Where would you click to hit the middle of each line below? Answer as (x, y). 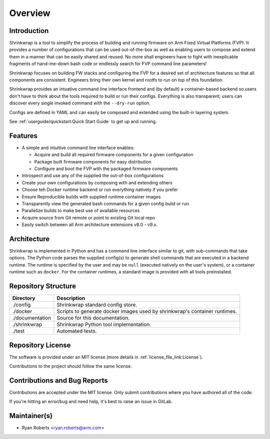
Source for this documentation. (93, 318)
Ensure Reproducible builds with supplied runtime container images (91, 196)
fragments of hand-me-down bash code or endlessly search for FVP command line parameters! (108, 64)
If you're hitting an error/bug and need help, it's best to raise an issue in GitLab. (91, 401)
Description (71, 298)
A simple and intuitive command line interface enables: (78, 147)
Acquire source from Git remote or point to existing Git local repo (88, 217)
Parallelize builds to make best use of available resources (81, 210)
